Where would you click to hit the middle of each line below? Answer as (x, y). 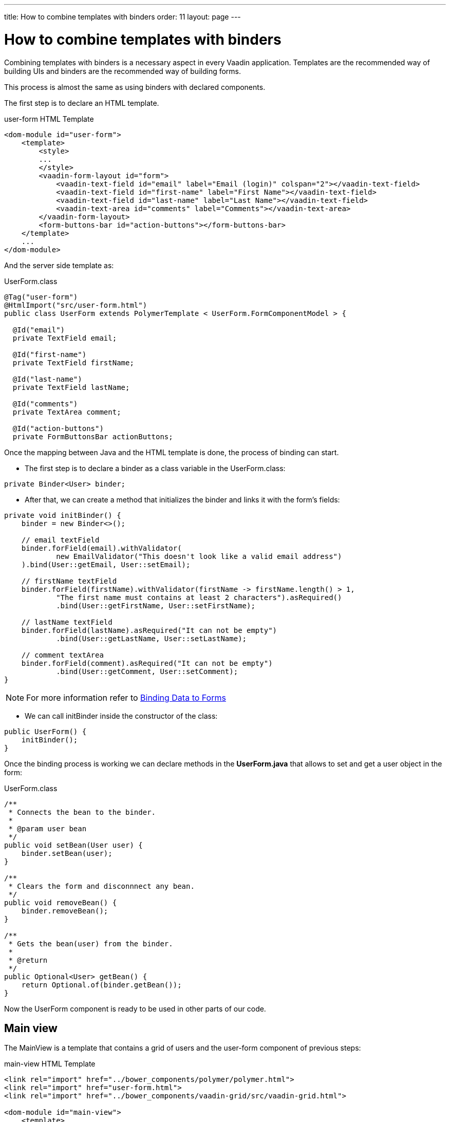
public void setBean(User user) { (73, 845)
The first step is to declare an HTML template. (82, 103)
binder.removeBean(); (65, 911)
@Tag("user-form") (41, 297)
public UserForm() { (45, 731)
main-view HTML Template (50, 1064)
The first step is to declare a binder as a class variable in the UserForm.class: (155, 468)
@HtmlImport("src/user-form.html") (76, 305)
